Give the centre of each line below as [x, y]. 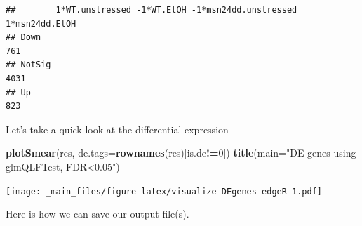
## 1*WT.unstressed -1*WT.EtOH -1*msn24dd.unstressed [152, 10]
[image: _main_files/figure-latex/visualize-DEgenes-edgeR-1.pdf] [164, 191]
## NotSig [28, 65]
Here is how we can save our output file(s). [98, 214]
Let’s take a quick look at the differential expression [117, 129]
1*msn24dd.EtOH [41, 24]
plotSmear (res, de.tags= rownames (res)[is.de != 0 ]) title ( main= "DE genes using [181, 153]
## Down [24, 38]
